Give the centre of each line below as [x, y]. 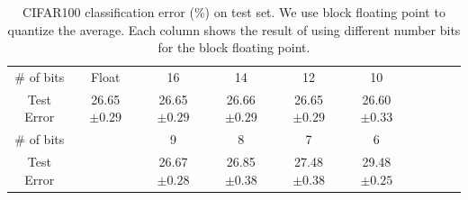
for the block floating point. [234, 47]
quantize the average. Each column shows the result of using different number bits [234, 29]
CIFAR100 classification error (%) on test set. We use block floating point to [234, 12]
